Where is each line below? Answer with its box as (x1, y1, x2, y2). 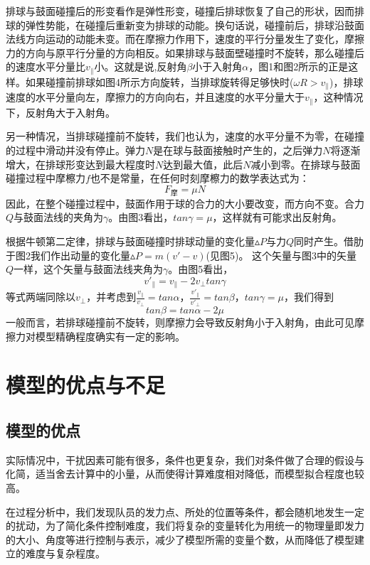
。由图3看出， (108, 210, 174, 225)
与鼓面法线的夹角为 (14, 210, 104, 225)
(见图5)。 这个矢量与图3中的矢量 (206, 247, 357, 262)
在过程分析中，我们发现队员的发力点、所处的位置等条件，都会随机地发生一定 (6, 504, 364, 519)
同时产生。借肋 (294, 234, 364, 249)
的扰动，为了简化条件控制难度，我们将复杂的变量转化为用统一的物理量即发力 (6, 518, 364, 533)
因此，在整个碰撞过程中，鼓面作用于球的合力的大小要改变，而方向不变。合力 (6, 195, 364, 210)
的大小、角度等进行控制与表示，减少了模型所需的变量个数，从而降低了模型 (6, 532, 354, 547)
